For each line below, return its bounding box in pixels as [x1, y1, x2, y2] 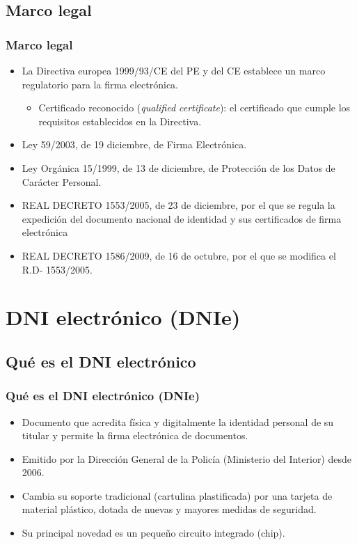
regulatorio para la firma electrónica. [22, 77, 179, 91]
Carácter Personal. [22, 174, 102, 189]
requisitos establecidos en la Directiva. [38, 113, 202, 128]
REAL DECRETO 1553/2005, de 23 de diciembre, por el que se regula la [22, 198, 335, 212]
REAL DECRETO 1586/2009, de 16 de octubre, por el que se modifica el [22, 248, 336, 262]
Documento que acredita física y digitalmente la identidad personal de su [22, 414, 334, 429]
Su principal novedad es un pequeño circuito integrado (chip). [22, 526, 285, 540]
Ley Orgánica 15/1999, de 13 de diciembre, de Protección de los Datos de [22, 160, 335, 175]
